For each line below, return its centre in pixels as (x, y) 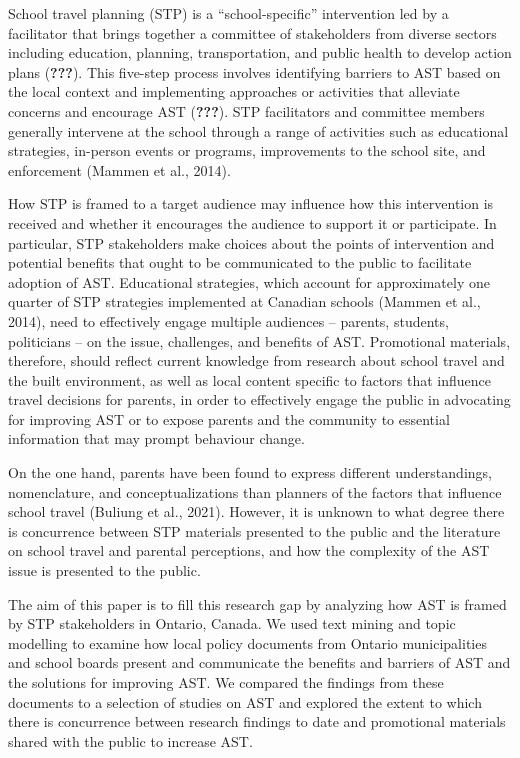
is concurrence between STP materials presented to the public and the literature (254, 530)
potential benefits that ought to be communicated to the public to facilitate (240, 262)
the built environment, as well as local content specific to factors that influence (249, 379)
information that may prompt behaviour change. (156, 438)
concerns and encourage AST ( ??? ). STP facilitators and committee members (246, 110)
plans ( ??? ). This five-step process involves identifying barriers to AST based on (254, 71)
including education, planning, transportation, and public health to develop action (260, 52)
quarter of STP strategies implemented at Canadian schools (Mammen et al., (244, 301)
